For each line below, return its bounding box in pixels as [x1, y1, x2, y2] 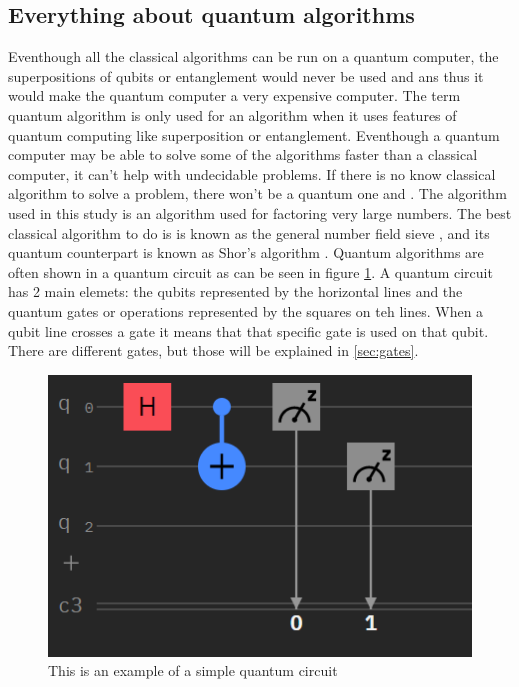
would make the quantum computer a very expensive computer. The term [8, 85, 461, 106]
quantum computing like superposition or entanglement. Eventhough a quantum [8, 124, 500, 145]
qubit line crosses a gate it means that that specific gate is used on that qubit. [8, 320, 489, 341]
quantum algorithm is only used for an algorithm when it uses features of [8, 104, 457, 125]
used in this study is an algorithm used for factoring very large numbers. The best [8, 202, 512, 223]
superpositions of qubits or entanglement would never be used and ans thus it [8, 65, 484, 86]
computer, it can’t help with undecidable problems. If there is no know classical [8, 163, 496, 184]
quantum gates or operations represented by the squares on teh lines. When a [8, 300, 484, 321]
